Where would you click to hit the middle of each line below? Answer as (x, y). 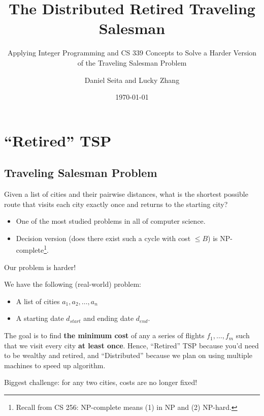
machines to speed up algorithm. (55, 365)
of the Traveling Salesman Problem (132, 62)
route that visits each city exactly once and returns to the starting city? (116, 204)
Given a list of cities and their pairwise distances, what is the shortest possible (126, 194)
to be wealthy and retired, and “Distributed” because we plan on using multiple (128, 355)
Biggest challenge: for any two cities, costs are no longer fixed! (101, 382)
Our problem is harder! (40, 267)
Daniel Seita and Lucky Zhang (132, 80)
